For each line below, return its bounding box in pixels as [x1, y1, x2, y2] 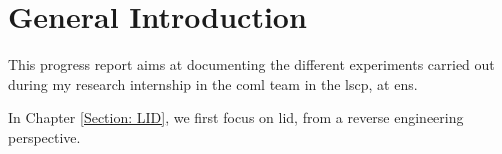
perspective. [8, 126, 81, 147]
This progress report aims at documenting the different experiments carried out [8, 54, 495, 75]
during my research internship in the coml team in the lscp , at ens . [8, 73, 418, 94]
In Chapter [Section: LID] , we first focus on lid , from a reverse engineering [8, 107, 464, 128]
